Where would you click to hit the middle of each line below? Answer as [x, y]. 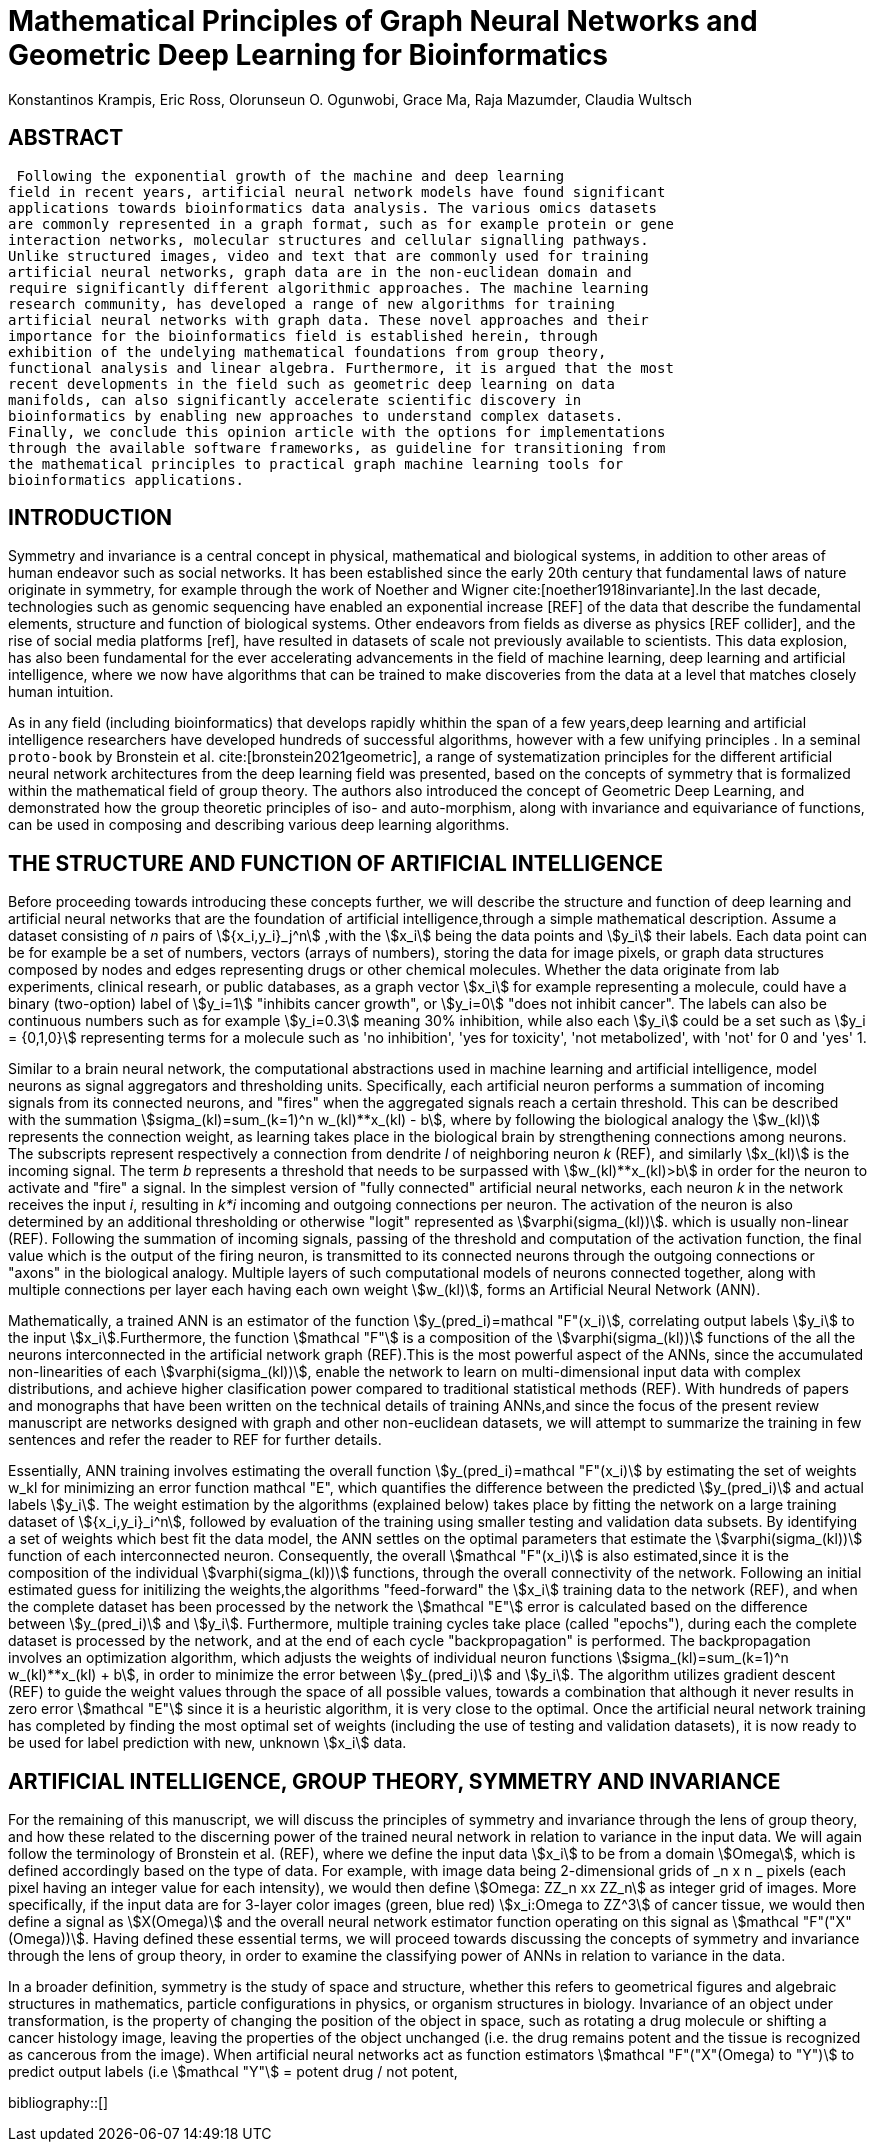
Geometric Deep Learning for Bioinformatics [308, 55]
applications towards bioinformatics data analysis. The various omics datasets [333, 207]
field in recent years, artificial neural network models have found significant [337, 191]
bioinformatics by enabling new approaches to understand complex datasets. [316, 415]
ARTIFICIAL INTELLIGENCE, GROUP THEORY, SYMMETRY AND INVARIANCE [394, 1781]
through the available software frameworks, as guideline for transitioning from [337, 447]
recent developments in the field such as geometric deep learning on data [311, 383]
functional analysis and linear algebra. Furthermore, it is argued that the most [341, 367]
